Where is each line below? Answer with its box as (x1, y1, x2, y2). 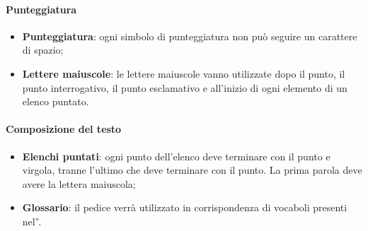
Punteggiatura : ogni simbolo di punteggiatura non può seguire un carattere (22, 28, 357, 43)
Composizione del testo (6, 122, 122, 136)
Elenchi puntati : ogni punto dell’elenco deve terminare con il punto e (22, 148, 330, 163)
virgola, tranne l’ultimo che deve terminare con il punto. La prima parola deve (22, 162, 362, 177)
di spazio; (22, 42, 64, 57)
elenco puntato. (22, 94, 89, 109)
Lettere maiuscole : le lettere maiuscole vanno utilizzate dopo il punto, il (22, 66, 345, 81)
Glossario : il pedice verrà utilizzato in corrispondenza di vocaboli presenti (22, 200, 347, 215)
